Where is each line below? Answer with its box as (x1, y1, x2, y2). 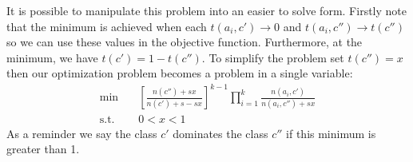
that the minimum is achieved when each (6, 18, 207, 34)
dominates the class (173, 124, 268, 141)
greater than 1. (6, 140, 80, 157)
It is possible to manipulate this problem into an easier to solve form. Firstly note (6, 2, 407, 18)
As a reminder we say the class (6, 124, 157, 141)
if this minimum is (286, 124, 376, 141)
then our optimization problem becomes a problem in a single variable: (6, 65, 353, 81)
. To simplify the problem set (201, 49, 344, 65)
